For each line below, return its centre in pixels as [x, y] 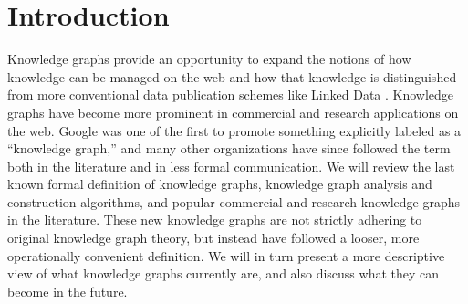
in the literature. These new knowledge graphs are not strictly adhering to [215, 220]
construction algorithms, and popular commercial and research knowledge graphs [234, 201]
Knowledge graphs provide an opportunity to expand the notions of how [209, 59]
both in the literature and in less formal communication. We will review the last [231, 166]
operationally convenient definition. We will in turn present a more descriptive [226, 255]
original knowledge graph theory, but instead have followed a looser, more [213, 238]
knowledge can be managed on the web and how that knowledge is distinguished [232, 76]
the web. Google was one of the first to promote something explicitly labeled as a [234, 130]
